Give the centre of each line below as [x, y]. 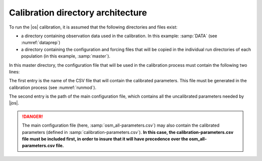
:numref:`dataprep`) [41, 43]
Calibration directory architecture [78, 13]
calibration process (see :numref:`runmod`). [53, 88]
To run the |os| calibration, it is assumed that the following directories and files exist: [93, 27]
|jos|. [14, 103]
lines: [14, 72]
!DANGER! [33, 117]
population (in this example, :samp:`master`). [66, 56]
